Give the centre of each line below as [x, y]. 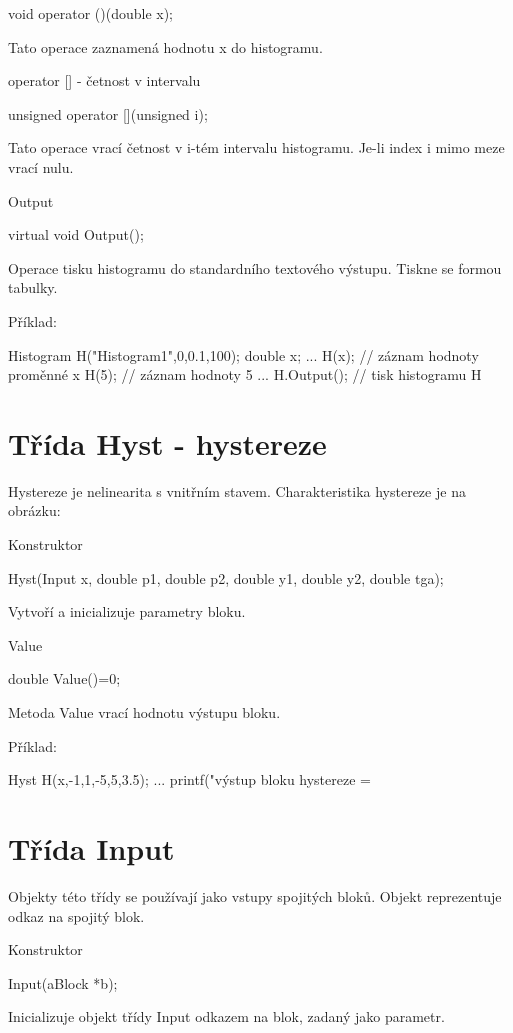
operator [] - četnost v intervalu [104, 80]
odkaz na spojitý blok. [76, 915]
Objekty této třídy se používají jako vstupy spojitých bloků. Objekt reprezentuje [255, 895]
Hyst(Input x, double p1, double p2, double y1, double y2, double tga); [226, 577]
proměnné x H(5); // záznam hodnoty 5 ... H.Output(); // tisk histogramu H [245, 374]
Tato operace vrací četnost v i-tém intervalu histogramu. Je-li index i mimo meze [256, 147]
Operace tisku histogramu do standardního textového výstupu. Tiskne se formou [255, 267]
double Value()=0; [64, 678]
